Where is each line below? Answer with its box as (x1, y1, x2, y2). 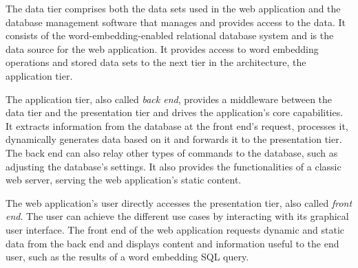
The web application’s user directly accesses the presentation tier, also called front (6, 195, 352, 210)
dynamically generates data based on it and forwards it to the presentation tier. (6, 132, 342, 146)
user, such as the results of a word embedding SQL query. (6, 249, 249, 264)
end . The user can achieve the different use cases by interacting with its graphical (6, 209, 349, 223)
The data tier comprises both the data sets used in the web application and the (6, 1, 341, 15)
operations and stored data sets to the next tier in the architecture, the (6, 55, 306, 69)
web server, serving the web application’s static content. (6, 172, 242, 187)
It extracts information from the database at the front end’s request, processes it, (6, 118, 348, 133)
